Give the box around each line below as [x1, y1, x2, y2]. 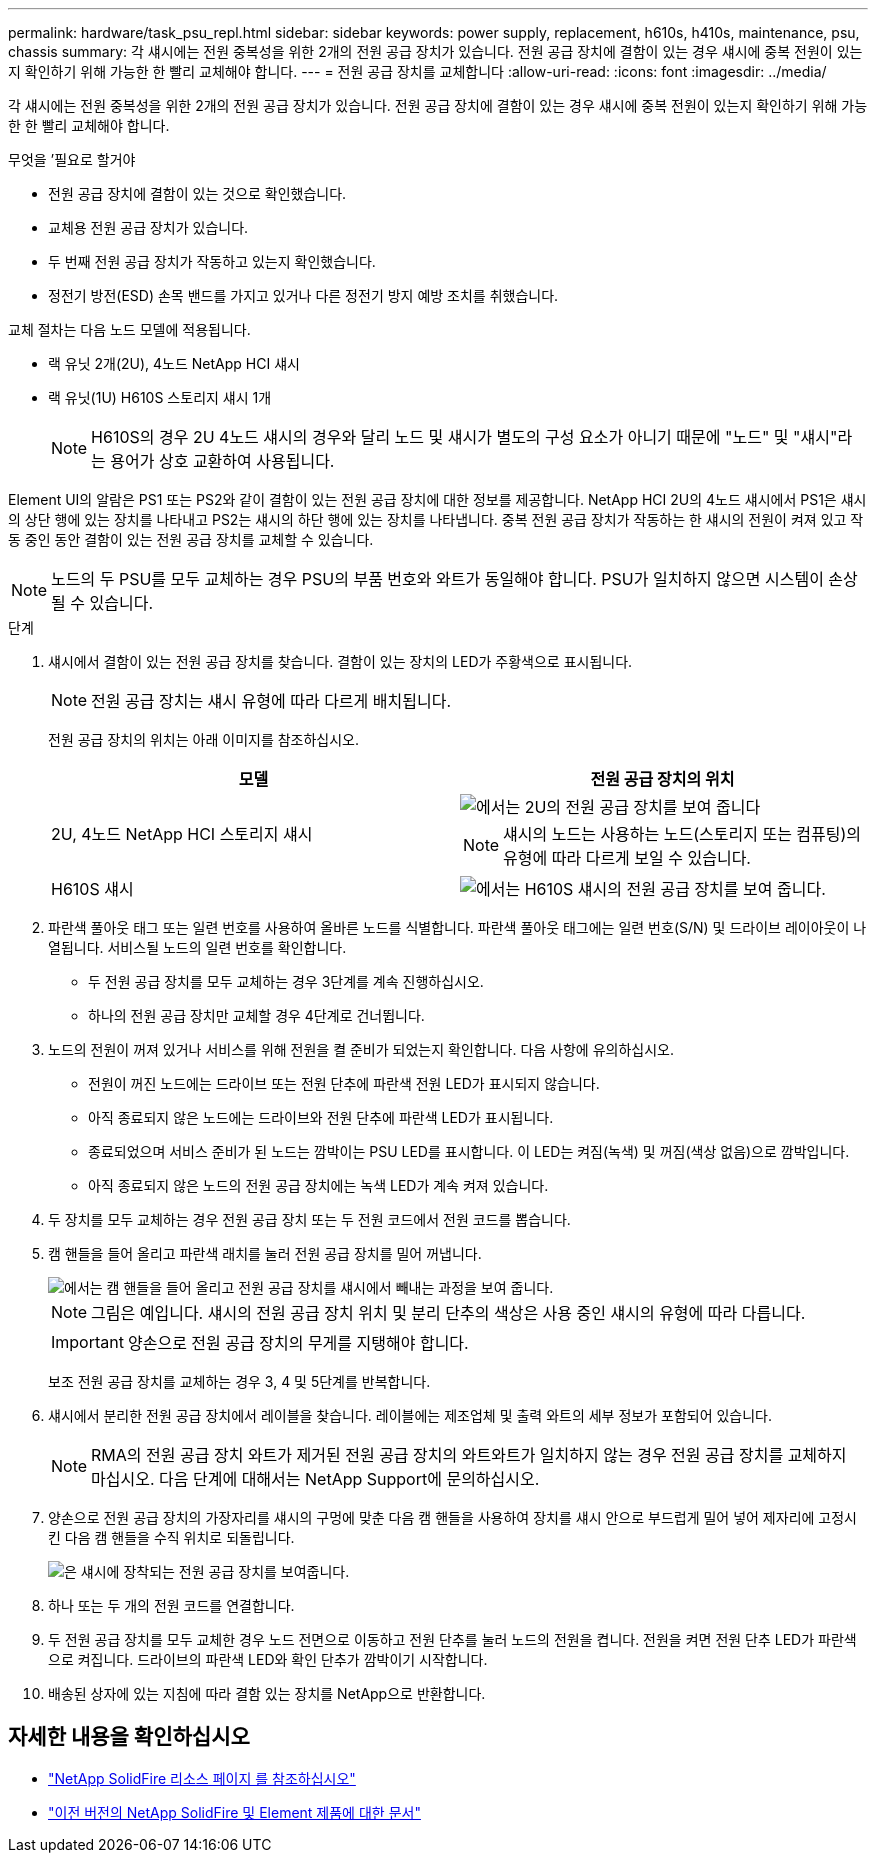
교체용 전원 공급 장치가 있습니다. [48, 219, 249, 236]
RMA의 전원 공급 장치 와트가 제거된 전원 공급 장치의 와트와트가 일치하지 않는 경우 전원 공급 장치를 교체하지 [91, 1445, 847, 1465]
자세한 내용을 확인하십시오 [8, 1724, 250, 1750]
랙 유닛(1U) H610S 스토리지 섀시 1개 [48, 389, 272, 406]
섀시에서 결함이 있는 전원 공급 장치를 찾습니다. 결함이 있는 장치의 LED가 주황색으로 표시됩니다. [48, 653, 633, 670]
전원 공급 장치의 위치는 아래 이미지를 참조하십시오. [48, 731, 360, 748]
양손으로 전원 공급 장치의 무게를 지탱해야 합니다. [127, 1333, 469, 1353]
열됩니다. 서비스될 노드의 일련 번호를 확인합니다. [48, 939, 347, 956]
